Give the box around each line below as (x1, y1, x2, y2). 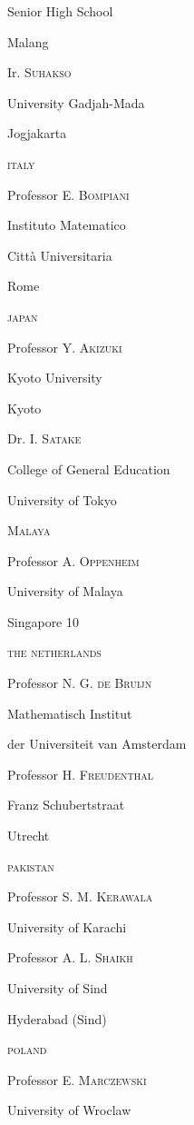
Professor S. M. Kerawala (7, 887, 153, 906)
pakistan (7, 856, 54, 875)
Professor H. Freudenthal (7, 764, 154, 783)
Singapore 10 (7, 612, 80, 631)
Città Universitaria (7, 245, 112, 264)
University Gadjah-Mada (7, 93, 145, 112)
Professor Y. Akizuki (7, 337, 122, 356)
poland (7, 1040, 47, 1059)
